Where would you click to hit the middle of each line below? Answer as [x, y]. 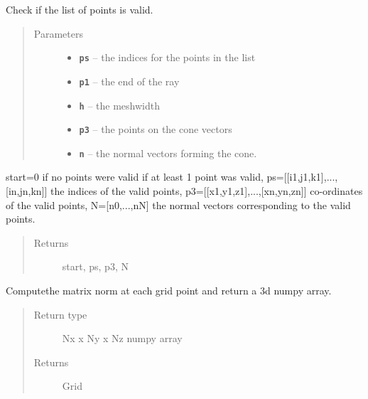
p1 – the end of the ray [129, 81]
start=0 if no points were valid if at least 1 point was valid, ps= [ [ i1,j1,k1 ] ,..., [172, 177]
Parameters [58, 33]
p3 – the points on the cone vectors [156, 129]
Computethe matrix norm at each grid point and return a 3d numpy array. [169, 291]
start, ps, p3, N [95, 266]
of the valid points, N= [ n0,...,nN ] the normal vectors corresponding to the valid [178, 204]
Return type [60, 314]
